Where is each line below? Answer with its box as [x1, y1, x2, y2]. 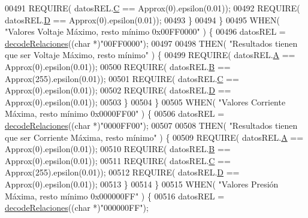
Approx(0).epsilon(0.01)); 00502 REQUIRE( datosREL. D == [5, 84, 231, 96]
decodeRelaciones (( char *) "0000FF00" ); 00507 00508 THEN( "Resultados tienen [5, 119, 298, 131]
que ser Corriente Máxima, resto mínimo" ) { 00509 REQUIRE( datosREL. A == [5, 131, 304, 143]
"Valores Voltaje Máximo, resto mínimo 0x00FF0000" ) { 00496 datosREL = [5, 25, 286, 38]
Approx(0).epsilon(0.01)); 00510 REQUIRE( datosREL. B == [5, 143, 231, 155]
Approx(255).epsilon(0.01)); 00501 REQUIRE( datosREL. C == [5, 72, 239, 84]
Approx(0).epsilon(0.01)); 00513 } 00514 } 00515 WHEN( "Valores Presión [5, 177, 279, 190]
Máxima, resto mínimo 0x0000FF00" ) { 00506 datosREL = [5, 107, 225, 120]
